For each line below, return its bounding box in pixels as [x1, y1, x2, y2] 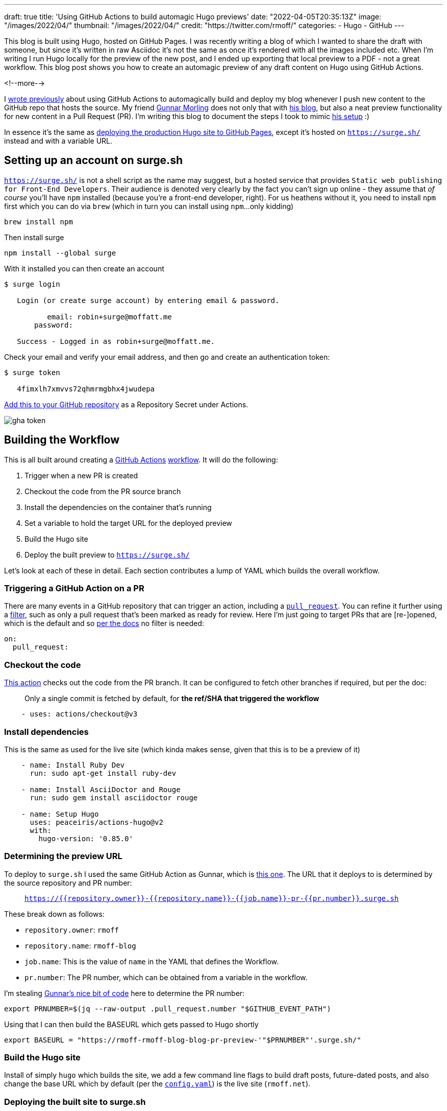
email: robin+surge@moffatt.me [47, 312, 172, 321]
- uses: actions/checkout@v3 [21, 710, 138, 719]
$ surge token [4, 368, 60, 377]
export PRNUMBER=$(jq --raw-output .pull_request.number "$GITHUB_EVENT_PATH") [4, 1004, 331, 1013]
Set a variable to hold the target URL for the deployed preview [24, 518, 232, 527]
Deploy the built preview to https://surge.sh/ [24, 550, 190, 559]
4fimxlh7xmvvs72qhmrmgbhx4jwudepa [17, 384, 155, 393]
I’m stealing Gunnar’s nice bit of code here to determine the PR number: [4, 988, 245, 998]
